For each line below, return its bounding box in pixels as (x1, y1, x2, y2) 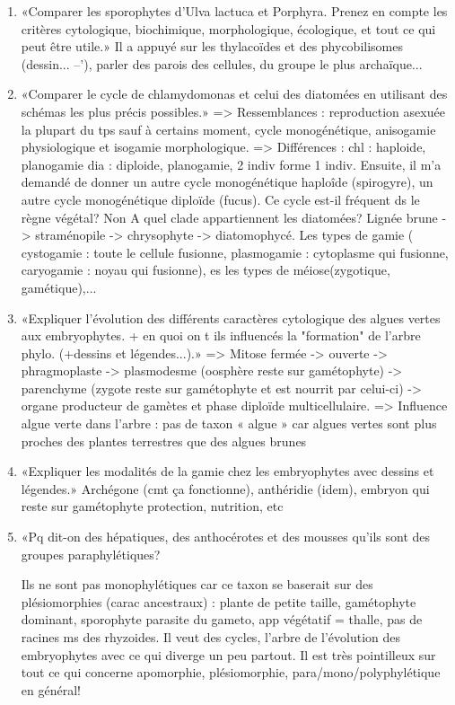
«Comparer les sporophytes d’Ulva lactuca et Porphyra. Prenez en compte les (21, 2, 448, 20)
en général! (21, 680, 81, 699)
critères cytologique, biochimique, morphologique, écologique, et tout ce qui (21, 19, 436, 38)
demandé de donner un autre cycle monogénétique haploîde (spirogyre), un (21, 172, 433, 191)
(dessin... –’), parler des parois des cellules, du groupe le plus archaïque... (21, 54, 423, 73)
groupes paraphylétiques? (21, 544, 161, 563)
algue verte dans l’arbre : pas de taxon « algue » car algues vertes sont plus (21, 414, 437, 433)
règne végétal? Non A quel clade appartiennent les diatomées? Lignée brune (21, 207, 438, 226)
